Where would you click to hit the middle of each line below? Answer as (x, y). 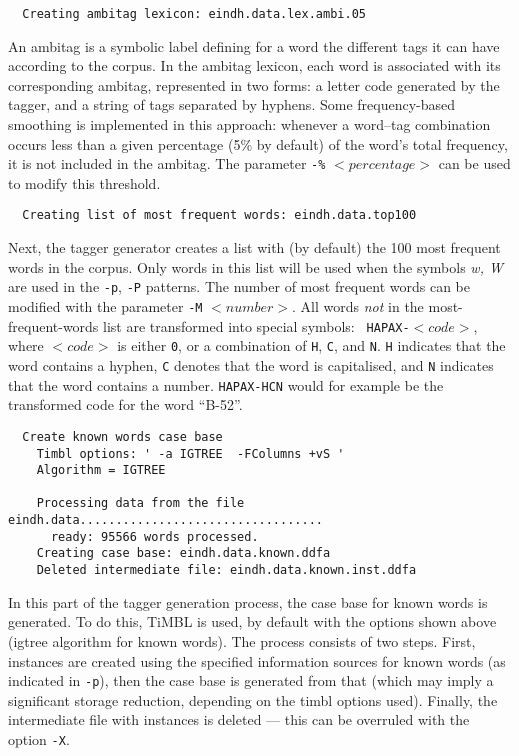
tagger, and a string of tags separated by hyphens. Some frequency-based (231, 104)
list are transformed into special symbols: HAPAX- (256, 325)
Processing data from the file (140, 503)
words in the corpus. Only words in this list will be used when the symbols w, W (255, 266)
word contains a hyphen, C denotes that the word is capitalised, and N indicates (251, 364)
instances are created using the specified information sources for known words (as (257, 660)
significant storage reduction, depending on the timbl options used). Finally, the (253, 699)
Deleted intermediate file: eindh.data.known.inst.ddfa (226, 570)
